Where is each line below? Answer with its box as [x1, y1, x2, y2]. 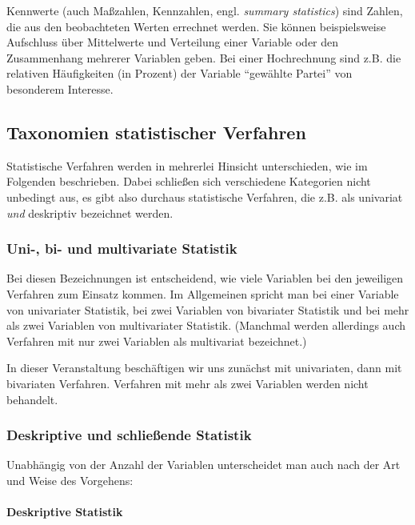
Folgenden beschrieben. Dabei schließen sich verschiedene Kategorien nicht [6, 173, 371, 190]
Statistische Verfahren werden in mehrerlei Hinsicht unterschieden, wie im [6, 157, 368, 174]
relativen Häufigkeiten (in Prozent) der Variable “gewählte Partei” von [6, 65, 353, 82]
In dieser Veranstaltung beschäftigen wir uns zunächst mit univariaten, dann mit [6, 359, 402, 376]
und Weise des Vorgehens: [6, 471, 134, 488]
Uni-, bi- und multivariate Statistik [6, 238, 237, 258]
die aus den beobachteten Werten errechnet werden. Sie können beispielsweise [6, 18, 386, 34]
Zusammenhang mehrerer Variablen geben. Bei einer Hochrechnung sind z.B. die [6, 49, 401, 66]
